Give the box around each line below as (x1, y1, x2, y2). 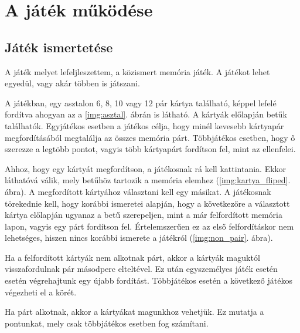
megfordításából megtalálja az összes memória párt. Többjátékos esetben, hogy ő (5, 131, 295, 143)
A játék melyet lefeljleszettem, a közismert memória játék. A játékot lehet (5, 65, 270, 78)
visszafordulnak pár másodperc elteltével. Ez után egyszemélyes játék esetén (5, 263, 278, 275)
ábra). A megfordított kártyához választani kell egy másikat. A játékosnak (5, 185, 271, 197)
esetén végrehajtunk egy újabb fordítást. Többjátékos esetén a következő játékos (5, 274, 292, 287)
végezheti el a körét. (5, 285, 77, 298)
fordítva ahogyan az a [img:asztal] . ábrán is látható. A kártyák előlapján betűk (5, 108, 287, 120)
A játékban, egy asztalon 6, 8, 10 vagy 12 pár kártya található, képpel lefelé (5, 96, 277, 109)
